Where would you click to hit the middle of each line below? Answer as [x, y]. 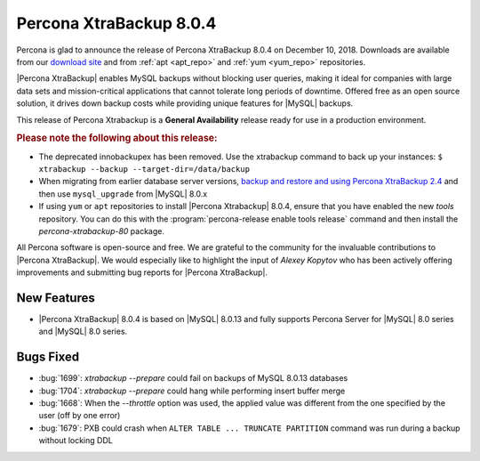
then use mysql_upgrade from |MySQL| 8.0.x [123, 194]
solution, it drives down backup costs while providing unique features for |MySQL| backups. [185, 103]
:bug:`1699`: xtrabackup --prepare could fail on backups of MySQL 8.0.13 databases [193, 378]
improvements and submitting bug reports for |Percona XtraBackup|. [142, 272]
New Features [56, 298]
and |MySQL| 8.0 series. [83, 332]
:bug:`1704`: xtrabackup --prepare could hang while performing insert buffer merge [192, 391]
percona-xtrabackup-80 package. [101, 230]
